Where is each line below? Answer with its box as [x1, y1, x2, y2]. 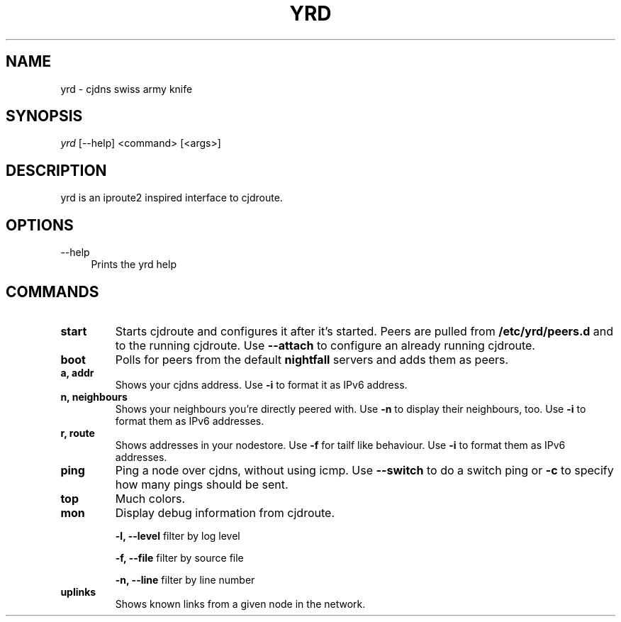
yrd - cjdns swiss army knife [60, 82, 193, 95]
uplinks [60, 585, 96, 598]
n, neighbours [60, 390, 128, 403]
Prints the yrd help [91, 258, 177, 271]
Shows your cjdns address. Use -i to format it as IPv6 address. [115, 378, 408, 391]
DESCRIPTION [6, 161, 107, 179]
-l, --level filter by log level [115, 529, 240, 542]
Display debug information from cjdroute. [115, 505, 335, 520]
